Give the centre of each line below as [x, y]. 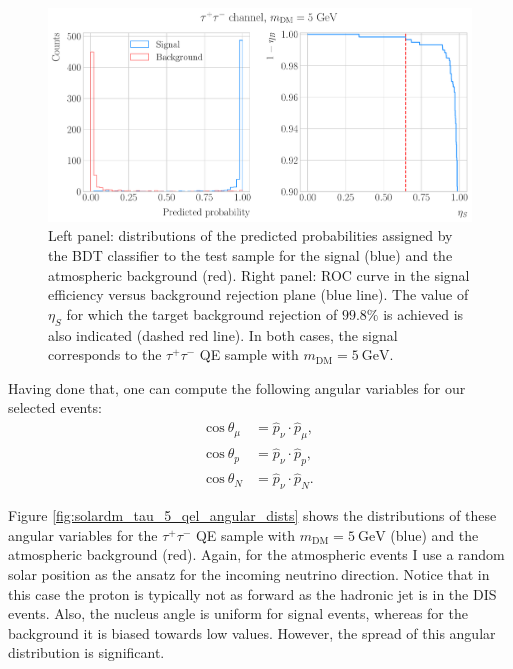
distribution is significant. [86, 652]
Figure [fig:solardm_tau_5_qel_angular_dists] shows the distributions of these [252, 515]
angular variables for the [83, 534]
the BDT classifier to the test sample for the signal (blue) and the [250, 255]
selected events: [55, 407]
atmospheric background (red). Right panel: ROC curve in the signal [259, 274]
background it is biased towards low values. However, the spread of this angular [252, 632]
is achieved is [423, 313]
